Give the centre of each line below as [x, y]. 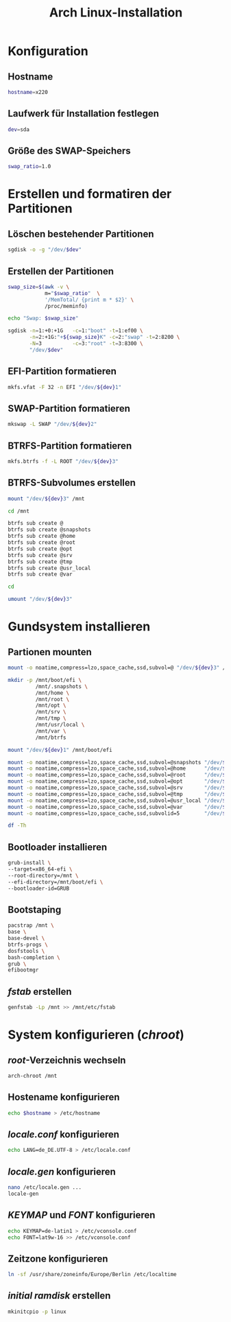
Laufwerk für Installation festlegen [84, 114]
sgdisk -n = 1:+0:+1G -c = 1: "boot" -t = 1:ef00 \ [75, 331]
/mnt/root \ [52, 699]
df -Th [17, 826]
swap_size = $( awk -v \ [39, 287]
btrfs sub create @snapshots [49, 530]
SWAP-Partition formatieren [69, 409]
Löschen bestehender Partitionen [81, 234]
